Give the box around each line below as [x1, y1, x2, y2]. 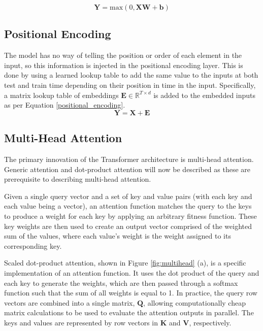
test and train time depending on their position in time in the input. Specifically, [4, 79, 256, 90]
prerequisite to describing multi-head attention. [4, 174, 151, 184]
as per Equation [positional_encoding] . [4, 100, 125, 110]
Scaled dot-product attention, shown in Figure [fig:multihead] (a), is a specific [4, 257, 246, 268]
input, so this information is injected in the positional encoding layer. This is [4, 59, 243, 70]
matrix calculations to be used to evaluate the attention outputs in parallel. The [4, 307, 254, 318]
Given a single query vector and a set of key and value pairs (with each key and [4, 190, 252, 201]
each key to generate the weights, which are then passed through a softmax [4, 277, 238, 288]
